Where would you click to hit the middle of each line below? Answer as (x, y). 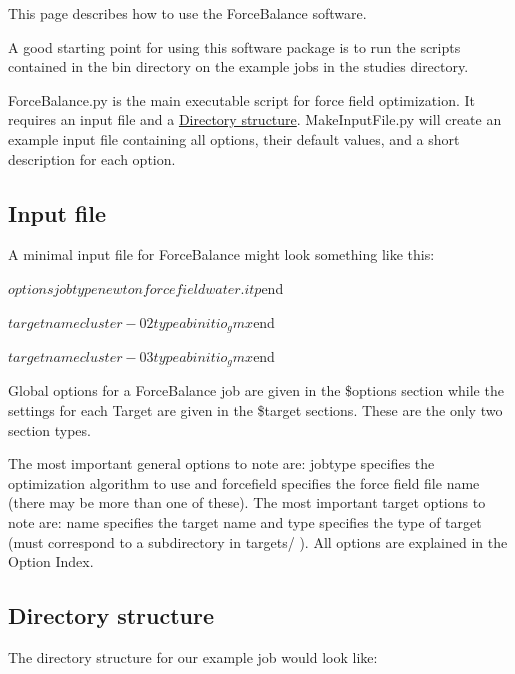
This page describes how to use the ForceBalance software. (187, 13)
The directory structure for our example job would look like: (193, 657)
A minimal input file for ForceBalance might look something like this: (221, 254)
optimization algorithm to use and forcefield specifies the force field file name (244, 482)
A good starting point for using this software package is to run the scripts (234, 46)
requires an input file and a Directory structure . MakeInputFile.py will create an (255, 119)
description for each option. (92, 158)
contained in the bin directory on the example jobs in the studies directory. (238, 66)
